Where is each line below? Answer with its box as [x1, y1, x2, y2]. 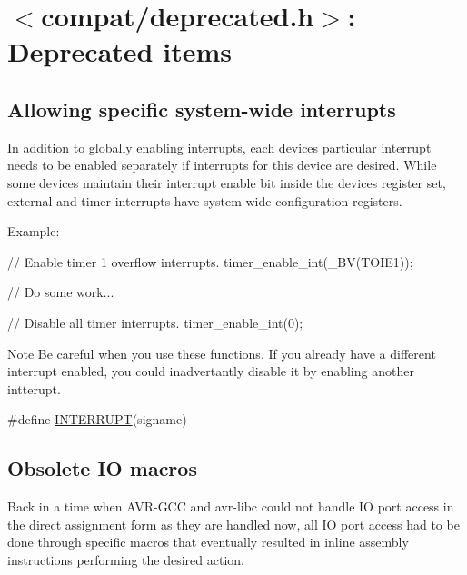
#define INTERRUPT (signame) [7, 410, 187, 429]
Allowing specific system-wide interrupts [7, 94, 396, 123]
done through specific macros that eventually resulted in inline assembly [7, 532, 409, 551]
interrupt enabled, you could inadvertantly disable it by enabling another [7, 362, 414, 381]
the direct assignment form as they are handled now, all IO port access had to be [7, 514, 460, 533]
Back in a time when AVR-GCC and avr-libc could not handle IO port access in [7, 497, 454, 516]
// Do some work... [7, 283, 114, 302]
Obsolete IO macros [7, 454, 197, 482]
